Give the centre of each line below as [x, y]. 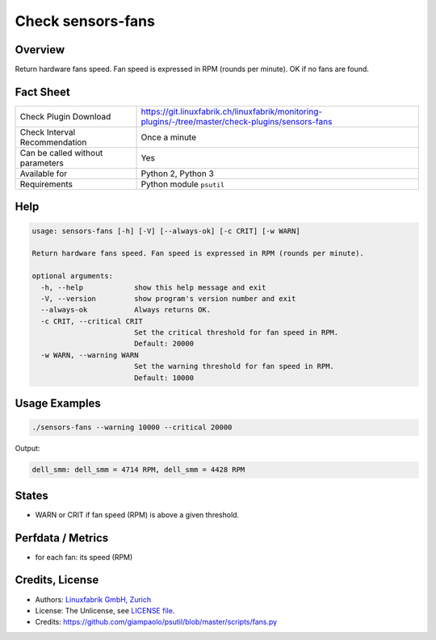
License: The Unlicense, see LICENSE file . [105, 610]
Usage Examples [58, 404]
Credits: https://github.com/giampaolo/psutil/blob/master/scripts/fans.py [156, 622]
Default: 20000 [163, 344]
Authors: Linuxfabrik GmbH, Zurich [93, 599]
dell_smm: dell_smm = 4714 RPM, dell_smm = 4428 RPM [138, 470]
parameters [42, 163]
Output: [27, 449]
